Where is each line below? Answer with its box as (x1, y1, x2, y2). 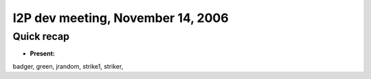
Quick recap (12, 30, 70, 43)
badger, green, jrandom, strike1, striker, (12, 62, 124, 70)
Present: (30, 49, 55, 58)
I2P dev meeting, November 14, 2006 (12, 10, 229, 25)
